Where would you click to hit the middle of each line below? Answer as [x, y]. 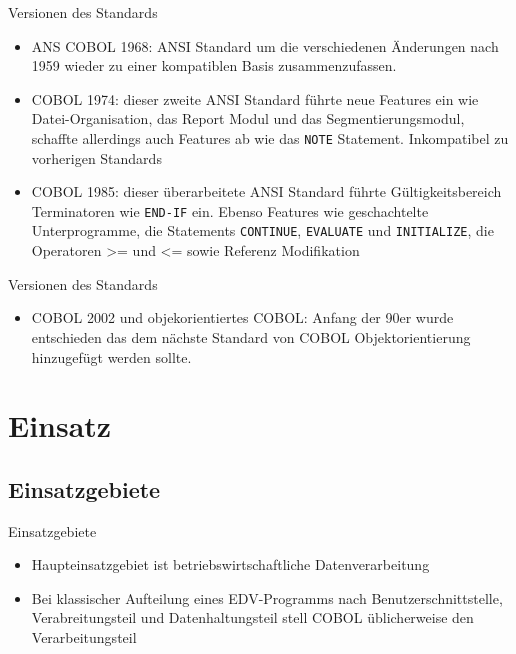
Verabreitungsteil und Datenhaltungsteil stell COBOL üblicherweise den [252, 617]
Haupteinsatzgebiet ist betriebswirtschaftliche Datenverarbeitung [230, 564]
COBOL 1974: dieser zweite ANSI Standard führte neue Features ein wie [255, 98]
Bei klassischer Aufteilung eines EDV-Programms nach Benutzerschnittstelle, [267, 597]
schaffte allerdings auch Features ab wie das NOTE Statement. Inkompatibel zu [270, 137]
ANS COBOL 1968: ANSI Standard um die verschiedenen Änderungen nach [265, 45]
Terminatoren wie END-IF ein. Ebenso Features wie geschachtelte [230, 210]
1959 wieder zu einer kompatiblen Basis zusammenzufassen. [214, 65]
